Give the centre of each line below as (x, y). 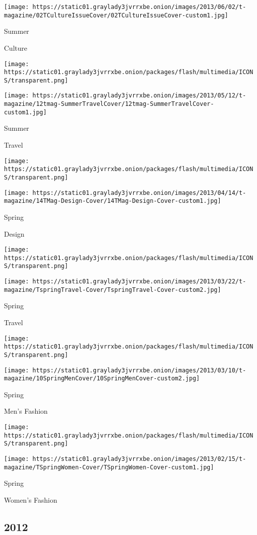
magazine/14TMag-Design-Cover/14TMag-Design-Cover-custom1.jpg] (113, 201)
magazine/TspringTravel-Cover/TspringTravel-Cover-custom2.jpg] (113, 290)
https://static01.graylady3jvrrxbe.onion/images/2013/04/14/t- (139, 193)
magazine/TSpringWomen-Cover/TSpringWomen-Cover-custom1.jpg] (109, 467)
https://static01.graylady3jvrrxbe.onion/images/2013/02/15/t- (139, 459)
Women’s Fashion (31, 499)
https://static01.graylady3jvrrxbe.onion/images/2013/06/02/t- (139, 7)
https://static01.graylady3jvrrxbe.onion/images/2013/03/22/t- (139, 282)
